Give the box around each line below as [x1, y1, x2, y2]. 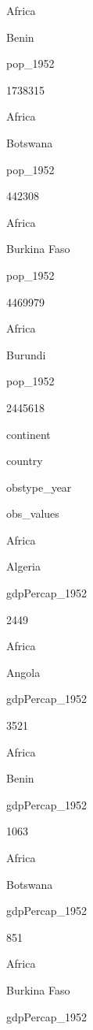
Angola [6, 664, 41, 680]
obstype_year [6, 478, 72, 495]
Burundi [6, 346, 46, 363]
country [6, 452, 43, 469]
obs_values [6, 505, 59, 522]
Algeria [6, 558, 41, 574]
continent [6, 426, 51, 442]
